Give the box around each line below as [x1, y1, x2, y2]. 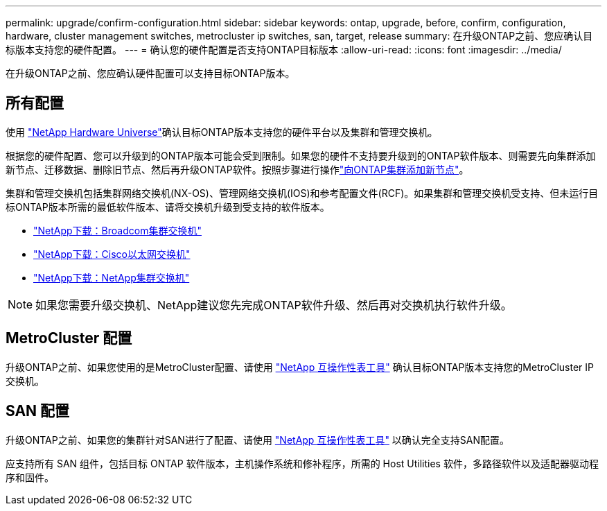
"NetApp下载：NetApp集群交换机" [33, 271, 190, 284]
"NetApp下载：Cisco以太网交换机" [33, 248, 191, 260]
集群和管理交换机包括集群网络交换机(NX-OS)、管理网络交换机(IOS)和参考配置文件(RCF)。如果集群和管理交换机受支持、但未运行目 [6, 187, 599, 199]
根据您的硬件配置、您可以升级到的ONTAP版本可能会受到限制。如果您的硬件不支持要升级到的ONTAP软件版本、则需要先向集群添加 [6, 149, 596, 162]
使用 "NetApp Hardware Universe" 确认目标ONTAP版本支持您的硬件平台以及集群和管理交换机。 [6, 125, 438, 138]
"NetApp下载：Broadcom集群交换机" [33, 224, 202, 236]
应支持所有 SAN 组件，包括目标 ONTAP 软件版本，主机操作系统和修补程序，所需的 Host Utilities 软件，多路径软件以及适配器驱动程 [6, 457, 599, 469]
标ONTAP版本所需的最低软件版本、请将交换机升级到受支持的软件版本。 [6, 200, 330, 213]
